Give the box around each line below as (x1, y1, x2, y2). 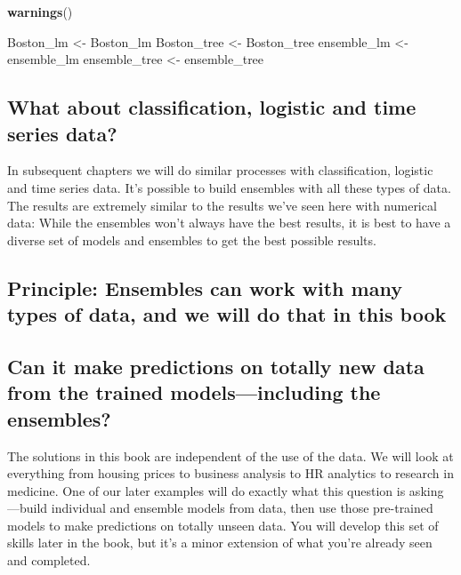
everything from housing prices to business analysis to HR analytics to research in (7, 464, 454, 483)
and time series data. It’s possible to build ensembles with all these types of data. (7, 178, 451, 196)
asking (408, 481, 444, 499)
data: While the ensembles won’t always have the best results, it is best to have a (7, 213, 451, 232)
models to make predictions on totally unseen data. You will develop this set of (7, 515, 439, 534)
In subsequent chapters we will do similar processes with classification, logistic (7, 161, 433, 180)
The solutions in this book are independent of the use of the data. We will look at (7, 446, 454, 465)
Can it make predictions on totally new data (7, 352, 425, 379)
